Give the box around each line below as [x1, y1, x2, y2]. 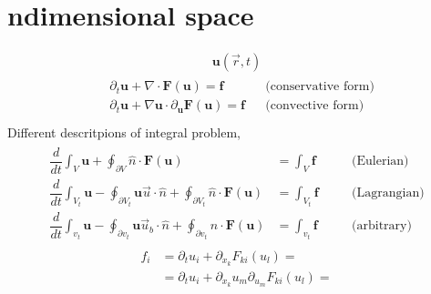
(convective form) [265, 99, 364, 113]
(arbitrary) [352, 219, 412, 233]
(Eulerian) [352, 155, 409, 168]
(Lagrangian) [352, 187, 425, 200]
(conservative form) [265, 80, 375, 94]
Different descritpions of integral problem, [7, 123, 241, 142]
